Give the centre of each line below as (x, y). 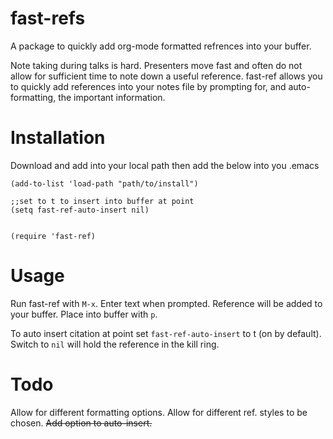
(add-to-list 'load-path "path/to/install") (104, 183)
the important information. (112, 97)
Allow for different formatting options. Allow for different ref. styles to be (159, 412)
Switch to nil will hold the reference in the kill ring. (115, 344)
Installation (58, 138)
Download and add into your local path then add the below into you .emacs (165, 165)
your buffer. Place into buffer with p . (84, 314)
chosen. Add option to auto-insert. (81, 423)
